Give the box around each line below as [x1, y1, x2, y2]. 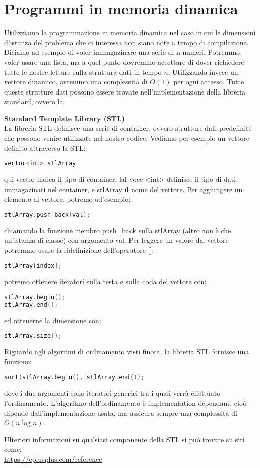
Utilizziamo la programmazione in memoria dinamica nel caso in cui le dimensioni [4, 27, 256, 38]
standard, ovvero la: [4, 96, 65, 107]
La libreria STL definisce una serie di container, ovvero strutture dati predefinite [4, 123, 252, 133]
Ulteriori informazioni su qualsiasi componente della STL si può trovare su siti [4, 434, 245, 444]
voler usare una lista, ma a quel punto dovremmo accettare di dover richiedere [4, 56, 244, 67]
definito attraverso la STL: [4, 142, 86, 153]
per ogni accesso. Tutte [173, 76, 244, 87]
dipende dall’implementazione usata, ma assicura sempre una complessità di [4, 407, 237, 418]
